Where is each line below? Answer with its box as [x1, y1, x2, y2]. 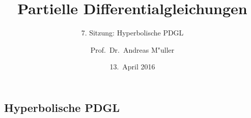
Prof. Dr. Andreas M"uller [90, 44, 175, 55]
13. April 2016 [109, 61, 155, 72]
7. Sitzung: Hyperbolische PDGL [81, 27, 184, 38]
